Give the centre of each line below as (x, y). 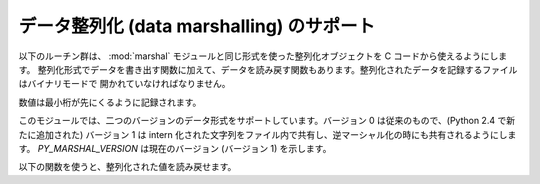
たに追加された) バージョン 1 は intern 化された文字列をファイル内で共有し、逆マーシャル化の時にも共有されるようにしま (267, 134)
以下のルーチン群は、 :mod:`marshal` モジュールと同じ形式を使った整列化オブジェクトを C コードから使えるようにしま (263, 56)
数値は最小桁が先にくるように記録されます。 (110, 102)
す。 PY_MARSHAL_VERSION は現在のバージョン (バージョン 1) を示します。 (175, 148)
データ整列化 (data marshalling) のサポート (197, 26)
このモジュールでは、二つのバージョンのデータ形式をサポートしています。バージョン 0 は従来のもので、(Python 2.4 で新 (266, 121)
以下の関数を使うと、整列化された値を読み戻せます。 (127, 167)
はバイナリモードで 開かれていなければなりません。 (124, 84)
